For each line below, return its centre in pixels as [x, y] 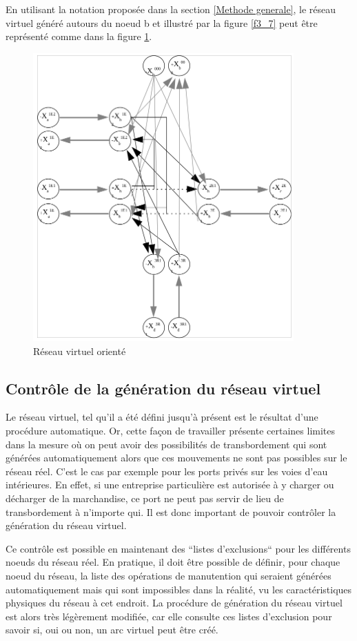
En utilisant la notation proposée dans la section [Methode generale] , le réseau [171, 9]
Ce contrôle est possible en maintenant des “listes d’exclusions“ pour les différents [178, 548]
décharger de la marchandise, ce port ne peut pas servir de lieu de [145, 498]
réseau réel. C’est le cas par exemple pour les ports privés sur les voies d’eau [167, 471]
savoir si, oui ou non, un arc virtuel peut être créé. [112, 630]
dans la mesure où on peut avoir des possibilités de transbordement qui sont [166, 444]
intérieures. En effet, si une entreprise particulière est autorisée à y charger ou [170, 485]
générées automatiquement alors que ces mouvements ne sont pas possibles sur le [176, 458]
